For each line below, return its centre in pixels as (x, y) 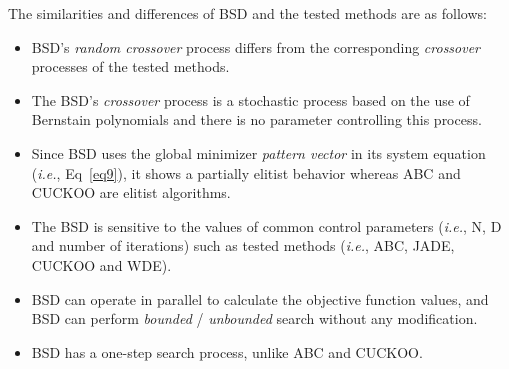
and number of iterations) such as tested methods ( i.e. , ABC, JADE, (243, 245)
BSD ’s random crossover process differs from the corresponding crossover (256, 46)
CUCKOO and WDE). (101, 264)
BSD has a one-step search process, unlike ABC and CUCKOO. (227, 351)
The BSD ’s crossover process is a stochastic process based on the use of (250, 99)
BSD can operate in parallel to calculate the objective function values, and (260, 298)
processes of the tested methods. (130, 66)
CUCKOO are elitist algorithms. (131, 192)
